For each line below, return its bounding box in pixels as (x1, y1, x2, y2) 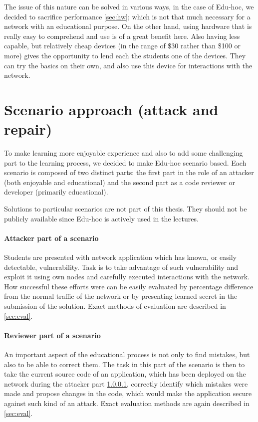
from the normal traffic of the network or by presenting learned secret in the (4, 291, 238, 301)
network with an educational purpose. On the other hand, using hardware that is (4, 21, 252, 31)
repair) (4, 119, 52, 139)
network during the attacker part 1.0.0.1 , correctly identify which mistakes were (4, 378, 248, 389)
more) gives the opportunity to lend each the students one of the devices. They (4, 50, 246, 60)
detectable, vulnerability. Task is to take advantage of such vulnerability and (4, 261, 238, 272)
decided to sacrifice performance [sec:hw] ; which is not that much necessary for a (4, 11, 251, 21)
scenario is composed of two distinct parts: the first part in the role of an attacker (4, 167, 254, 178)
